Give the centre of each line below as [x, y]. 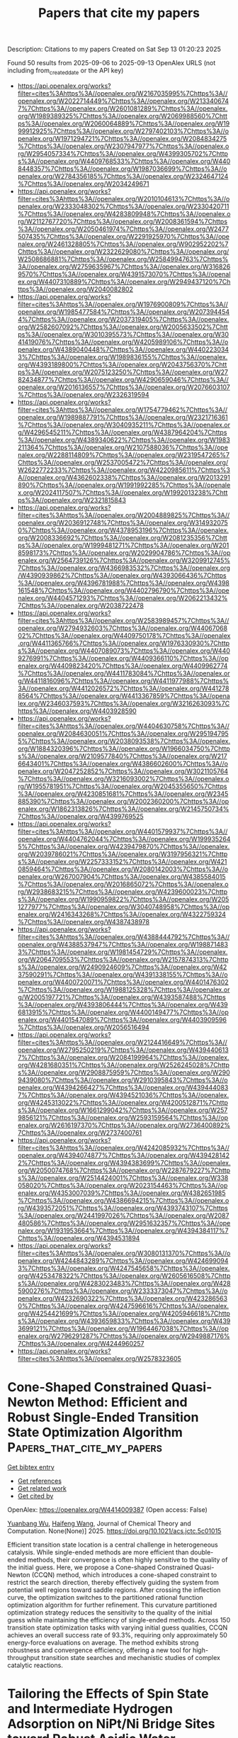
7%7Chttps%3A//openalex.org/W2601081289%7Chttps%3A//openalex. [123, 108]
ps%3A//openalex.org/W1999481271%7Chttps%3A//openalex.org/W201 [123, 545]
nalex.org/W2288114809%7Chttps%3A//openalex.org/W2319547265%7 [124, 454]
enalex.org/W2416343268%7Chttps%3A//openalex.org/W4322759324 [122, 914]
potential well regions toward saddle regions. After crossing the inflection [114, 1590]
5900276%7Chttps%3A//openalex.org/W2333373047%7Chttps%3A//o [123, 1291]
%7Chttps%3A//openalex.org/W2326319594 [84, 394]
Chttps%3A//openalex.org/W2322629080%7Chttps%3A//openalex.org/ [123, 251]
